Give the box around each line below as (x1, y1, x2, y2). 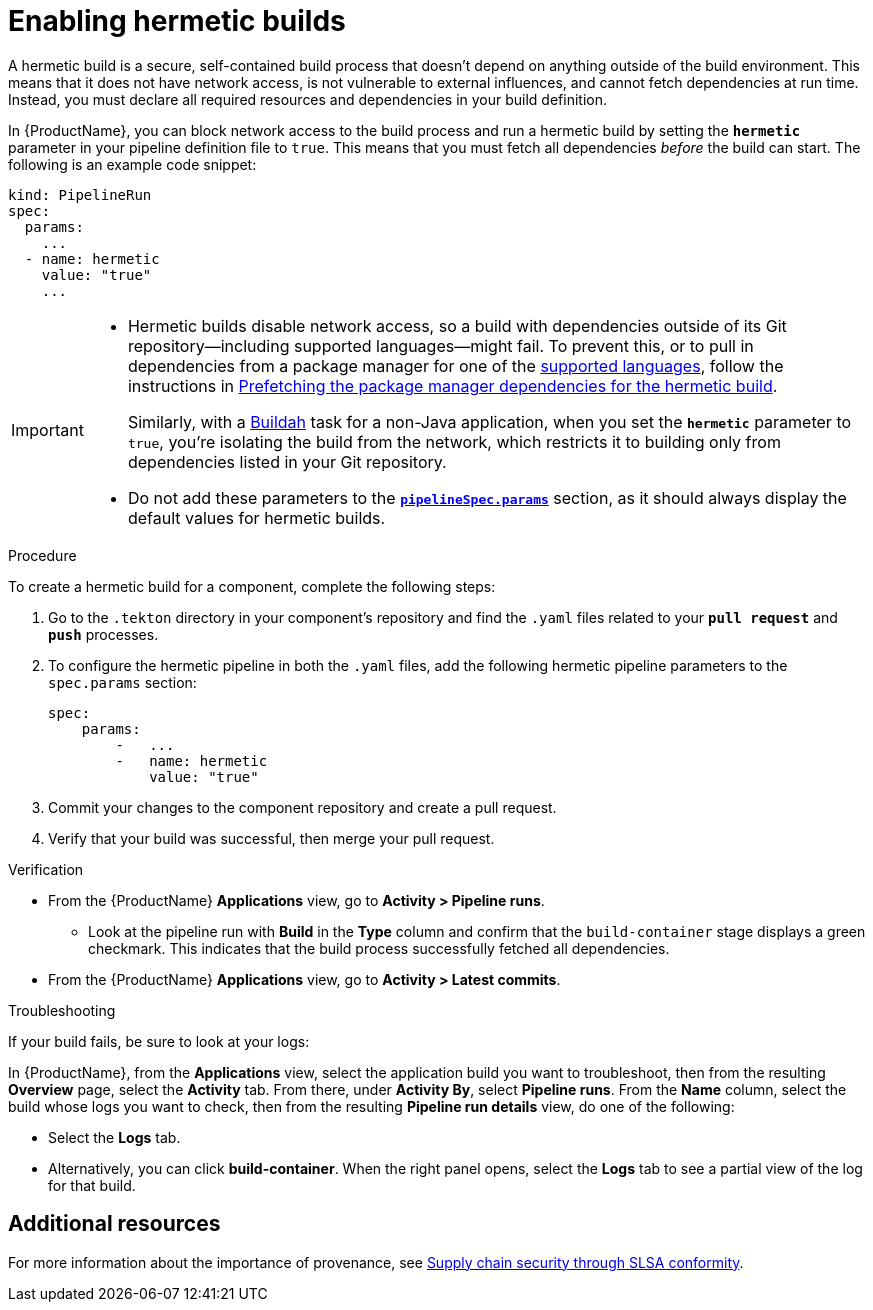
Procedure (8, 546, 77, 564)
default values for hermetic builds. (127, 507, 386, 528)
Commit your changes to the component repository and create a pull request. (48, 798, 557, 816)
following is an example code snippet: (8, 155, 257, 173)
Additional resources (8, 1211, 221, 1237)
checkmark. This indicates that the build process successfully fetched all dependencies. (88, 939, 670, 957)
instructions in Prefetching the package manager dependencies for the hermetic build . (127, 375, 778, 396)
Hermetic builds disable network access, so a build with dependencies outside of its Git (127, 315, 787, 336)
